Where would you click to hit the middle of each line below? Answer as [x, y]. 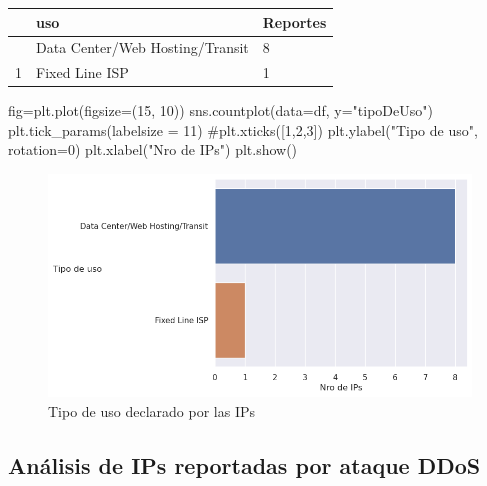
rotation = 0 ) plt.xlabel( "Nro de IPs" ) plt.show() [153, 149]
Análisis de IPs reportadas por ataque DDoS [244, 464]
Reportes [294, 21]
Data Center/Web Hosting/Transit [142, 47]
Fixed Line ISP [82, 72]
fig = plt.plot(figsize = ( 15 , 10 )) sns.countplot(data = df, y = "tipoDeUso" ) [220, 110]
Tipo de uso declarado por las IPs [152, 410]
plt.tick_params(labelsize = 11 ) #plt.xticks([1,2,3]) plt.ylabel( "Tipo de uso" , [243, 129]
